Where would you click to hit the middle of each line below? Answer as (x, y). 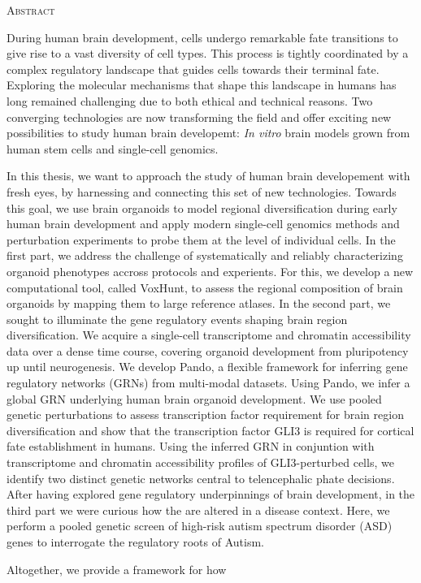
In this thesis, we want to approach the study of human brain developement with (208, 176)
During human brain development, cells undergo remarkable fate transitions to (202, 37)
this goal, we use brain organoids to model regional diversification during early (202, 207)
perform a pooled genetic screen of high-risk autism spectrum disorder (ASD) (200, 526)
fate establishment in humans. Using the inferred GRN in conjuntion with (191, 446)
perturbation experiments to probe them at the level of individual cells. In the (201, 239)
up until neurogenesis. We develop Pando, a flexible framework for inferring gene (207, 367)
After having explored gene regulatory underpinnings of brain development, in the (211, 494)
